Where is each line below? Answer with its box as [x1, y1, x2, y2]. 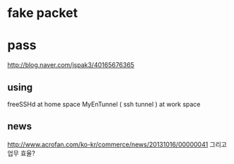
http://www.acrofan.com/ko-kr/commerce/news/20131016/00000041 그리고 [7, 140, 228, 148]
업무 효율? [7, 148, 35, 157]
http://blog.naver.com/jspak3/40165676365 [7, 61, 134, 69]
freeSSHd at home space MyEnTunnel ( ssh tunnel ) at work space [7, 100, 201, 108]
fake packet [7, 5, 78, 21]
